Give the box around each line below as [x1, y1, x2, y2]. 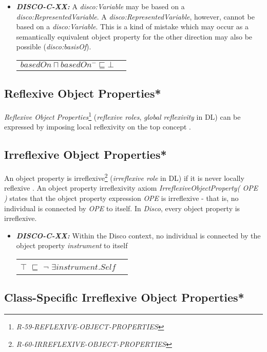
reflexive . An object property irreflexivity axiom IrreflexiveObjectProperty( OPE [4, 182, 258, 193]
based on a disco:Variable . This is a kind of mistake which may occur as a [16, 21, 249, 32]
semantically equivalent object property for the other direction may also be [16, 31, 253, 42]
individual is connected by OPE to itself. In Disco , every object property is [4, 202, 240, 213]
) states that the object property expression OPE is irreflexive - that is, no [4, 193, 239, 203]
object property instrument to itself [16, 240, 128, 251]
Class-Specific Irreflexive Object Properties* [4, 289, 244, 305]
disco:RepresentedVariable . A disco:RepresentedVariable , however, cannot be [16, 11, 255, 22]
